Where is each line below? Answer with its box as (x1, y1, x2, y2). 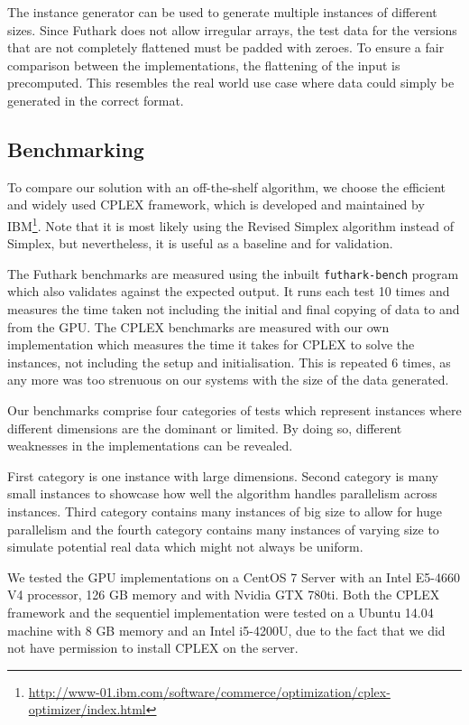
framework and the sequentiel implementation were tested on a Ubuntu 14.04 (7, 602, 434, 621)
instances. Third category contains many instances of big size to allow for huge (7, 501, 442, 520)
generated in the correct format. (7, 90, 184, 109)
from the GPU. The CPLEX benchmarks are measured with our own (7, 317, 390, 336)
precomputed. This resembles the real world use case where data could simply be (7, 73, 455, 92)
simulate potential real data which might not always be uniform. (7, 537, 363, 556)
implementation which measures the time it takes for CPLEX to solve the (7, 335, 415, 354)
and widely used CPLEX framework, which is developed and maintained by (7, 195, 425, 214)
